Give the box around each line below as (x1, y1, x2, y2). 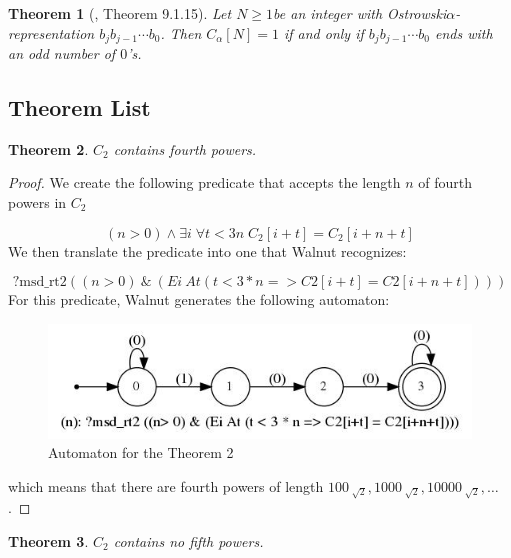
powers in (8, 192, 67, 213)
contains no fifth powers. (113, 530, 264, 551)
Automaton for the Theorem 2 (48, 442, 234, 463)
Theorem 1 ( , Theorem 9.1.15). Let (8, 3, 232, 23)
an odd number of (8, 43, 116, 64)
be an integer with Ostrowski (273, 3, 447, 23)
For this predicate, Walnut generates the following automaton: (8, 289, 390, 310)
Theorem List (8, 92, 151, 123)
